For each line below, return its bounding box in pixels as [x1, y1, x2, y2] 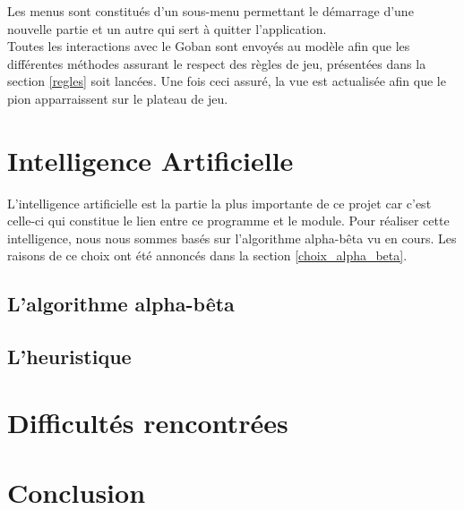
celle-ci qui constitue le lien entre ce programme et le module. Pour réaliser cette [7, 211, 450, 230]
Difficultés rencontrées [7, 404, 288, 440]
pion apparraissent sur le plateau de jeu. [7, 89, 228, 107]
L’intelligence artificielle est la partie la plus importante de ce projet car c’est [7, 193, 432, 212]
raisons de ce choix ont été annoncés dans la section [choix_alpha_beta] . [7, 246, 408, 265]
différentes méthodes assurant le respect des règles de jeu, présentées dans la [7, 54, 426, 72]
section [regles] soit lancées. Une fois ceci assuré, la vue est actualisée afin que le [7, 72, 446, 90]
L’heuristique [7, 343, 132, 370]
